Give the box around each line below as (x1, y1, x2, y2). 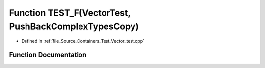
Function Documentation (9, 51, 87, 59)
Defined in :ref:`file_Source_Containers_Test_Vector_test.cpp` (21, 38, 145, 44)
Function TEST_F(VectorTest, (9, 7, 131, 18)
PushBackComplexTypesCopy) (9, 21, 139, 32)
